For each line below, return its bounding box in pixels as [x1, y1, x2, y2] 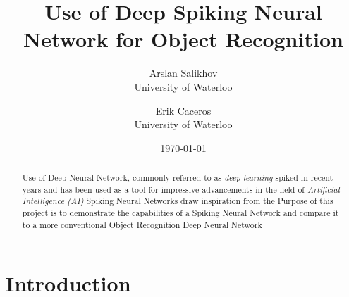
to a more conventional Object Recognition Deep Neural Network [22, 218, 262, 230]
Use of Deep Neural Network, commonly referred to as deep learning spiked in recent [22, 172, 333, 184]
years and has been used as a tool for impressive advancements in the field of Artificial [22, 183, 340, 195]
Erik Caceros [155, 103, 212, 118]
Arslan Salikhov [149, 65, 218, 80]
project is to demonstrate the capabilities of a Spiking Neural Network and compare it [22, 207, 339, 219]
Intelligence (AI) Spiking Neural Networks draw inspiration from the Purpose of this [22, 195, 333, 207]
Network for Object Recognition [23, 25, 343, 53]
